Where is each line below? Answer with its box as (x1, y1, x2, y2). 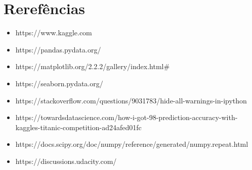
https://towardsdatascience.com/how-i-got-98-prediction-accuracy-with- (15, 112, 238, 123)
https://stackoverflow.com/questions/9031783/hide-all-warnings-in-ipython (15, 95, 247, 105)
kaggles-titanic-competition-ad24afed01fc (15, 122, 142, 132)
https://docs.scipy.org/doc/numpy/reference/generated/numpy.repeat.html (15, 139, 248, 149)
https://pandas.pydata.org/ (15, 44, 101, 54)
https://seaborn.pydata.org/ (15, 78, 103, 88)
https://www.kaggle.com (15, 27, 92, 38)
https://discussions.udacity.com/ (15, 155, 117, 166)
